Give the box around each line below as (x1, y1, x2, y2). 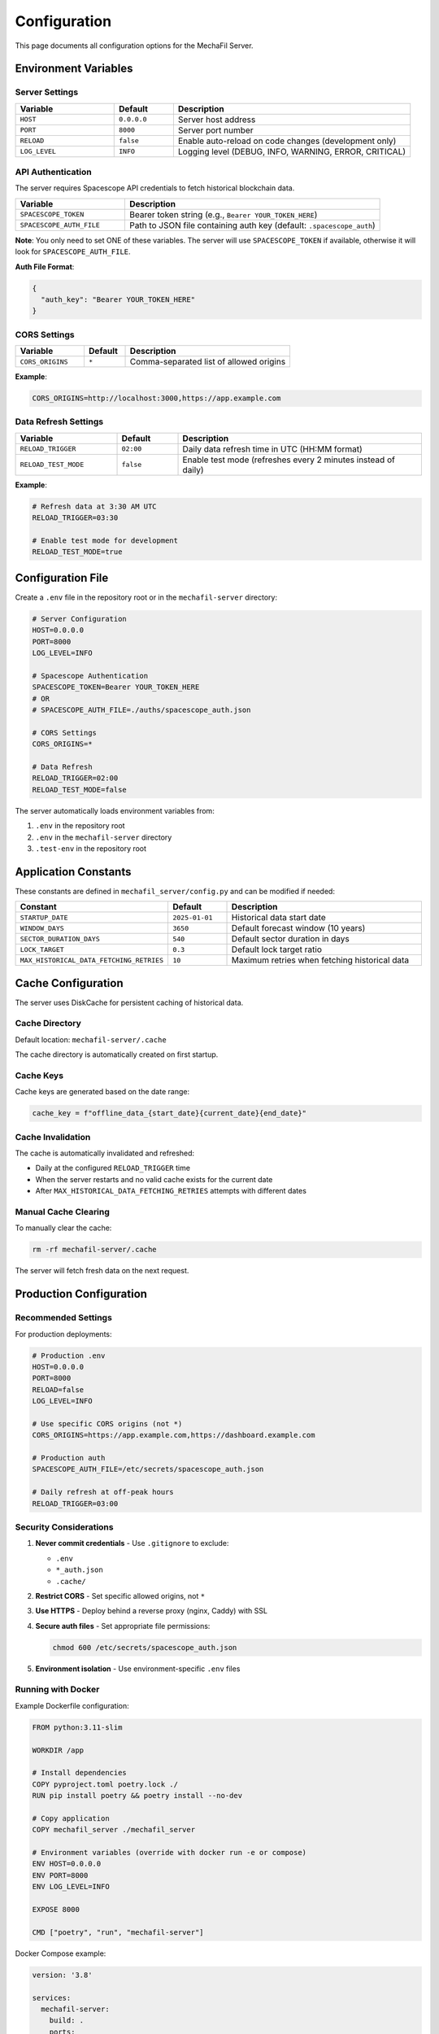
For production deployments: (15, 1329, 112, 1338)
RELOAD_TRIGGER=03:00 (32, 1499, 119, 1508)
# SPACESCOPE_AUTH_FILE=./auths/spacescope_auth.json (32, 705, 251, 714)
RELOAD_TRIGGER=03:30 (32, 513, 119, 522)
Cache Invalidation (15, 1131, 91, 1142)
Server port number (177, 124, 254, 136)
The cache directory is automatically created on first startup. (15, 1050, 219, 1059)
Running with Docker (15, 1684, 100, 1696)
